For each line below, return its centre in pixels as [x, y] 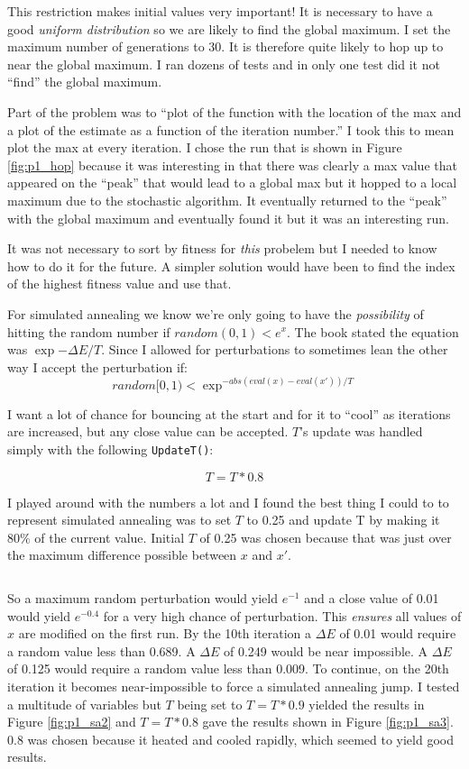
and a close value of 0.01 [372, 598]
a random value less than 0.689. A [101, 650]
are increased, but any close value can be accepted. [148, 431]
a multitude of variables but [84, 704]
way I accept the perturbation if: [97, 366]
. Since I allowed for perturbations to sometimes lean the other [275, 349]
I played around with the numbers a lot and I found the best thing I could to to [228, 502]
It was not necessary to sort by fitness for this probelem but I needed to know [222, 248]
